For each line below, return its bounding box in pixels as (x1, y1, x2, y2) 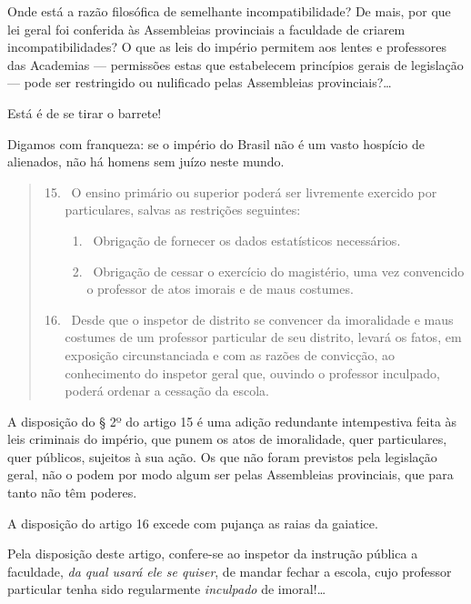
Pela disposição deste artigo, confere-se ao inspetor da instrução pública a (7, 544, 418, 563)
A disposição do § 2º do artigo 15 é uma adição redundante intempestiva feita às (7, 411, 457, 430)
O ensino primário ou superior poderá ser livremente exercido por (71, 182, 437, 201)
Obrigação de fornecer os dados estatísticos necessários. (93, 230, 401, 249)
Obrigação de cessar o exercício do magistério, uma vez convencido (93, 261, 465, 280)
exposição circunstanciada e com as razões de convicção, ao (65, 345, 395, 364)
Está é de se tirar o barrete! (7, 103, 162, 122)
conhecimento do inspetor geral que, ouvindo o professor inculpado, (65, 363, 440, 382)
